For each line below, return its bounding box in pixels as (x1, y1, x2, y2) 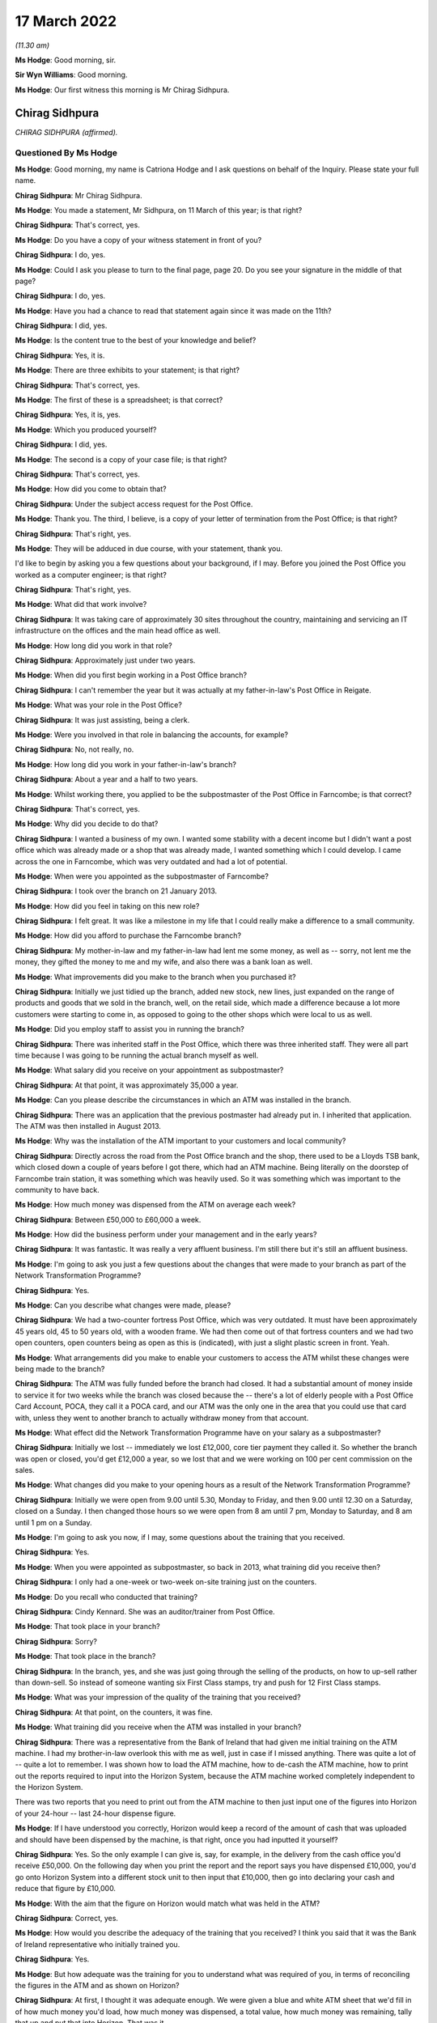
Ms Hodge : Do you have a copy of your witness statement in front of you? (15, 235, 262, 244)
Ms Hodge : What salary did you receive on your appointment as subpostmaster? (15, 1065, 284, 1075)
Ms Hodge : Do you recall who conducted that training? (15, 1592, 198, 1601)
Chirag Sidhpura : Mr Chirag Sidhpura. (15, 190, 142, 200)
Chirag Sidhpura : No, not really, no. (15, 744, 134, 754)
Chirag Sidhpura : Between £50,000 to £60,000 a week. (15, 1215, 202, 1224)
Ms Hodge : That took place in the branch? (15, 1652, 156, 1661)
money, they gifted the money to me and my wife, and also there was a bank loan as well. (15, 957, 313, 967)
